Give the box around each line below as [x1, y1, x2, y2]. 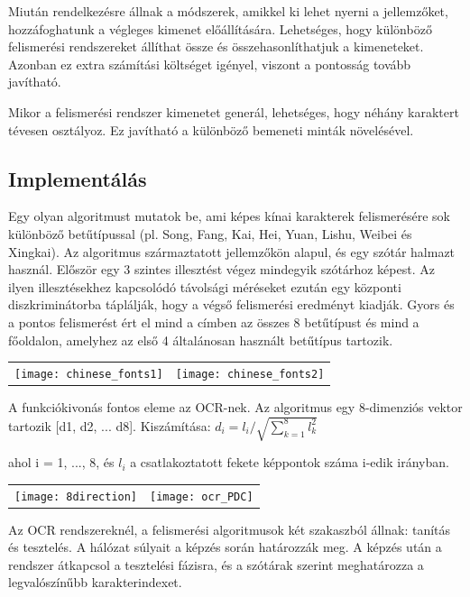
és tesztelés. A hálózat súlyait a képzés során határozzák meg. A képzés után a [8, 537, 442, 556]
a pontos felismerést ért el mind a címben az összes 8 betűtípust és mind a [8, 312, 419, 331]
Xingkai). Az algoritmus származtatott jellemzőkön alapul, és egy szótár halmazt [8, 242, 456, 261]
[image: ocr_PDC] [150, 490, 253, 503]
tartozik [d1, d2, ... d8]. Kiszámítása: [8, 416, 211, 435]
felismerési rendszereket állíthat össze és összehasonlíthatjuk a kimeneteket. [8, 37, 424, 56]
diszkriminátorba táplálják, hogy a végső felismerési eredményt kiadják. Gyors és [8, 295, 455, 314]
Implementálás [8, 164, 147, 192]
